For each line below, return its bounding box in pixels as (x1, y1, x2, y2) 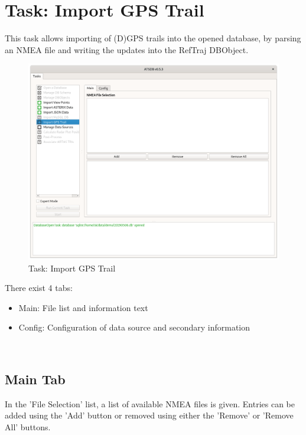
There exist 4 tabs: (5, 282, 73, 294)
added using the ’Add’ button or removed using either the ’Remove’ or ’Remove (5, 409, 294, 421)
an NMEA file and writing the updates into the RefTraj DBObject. (5, 43, 249, 55)
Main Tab (5, 369, 66, 388)
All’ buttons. (5, 420, 51, 433)
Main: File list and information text (18, 301, 148, 313)
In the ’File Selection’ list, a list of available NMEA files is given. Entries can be (5, 397, 295, 410)
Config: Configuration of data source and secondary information (18, 321, 250, 333)
